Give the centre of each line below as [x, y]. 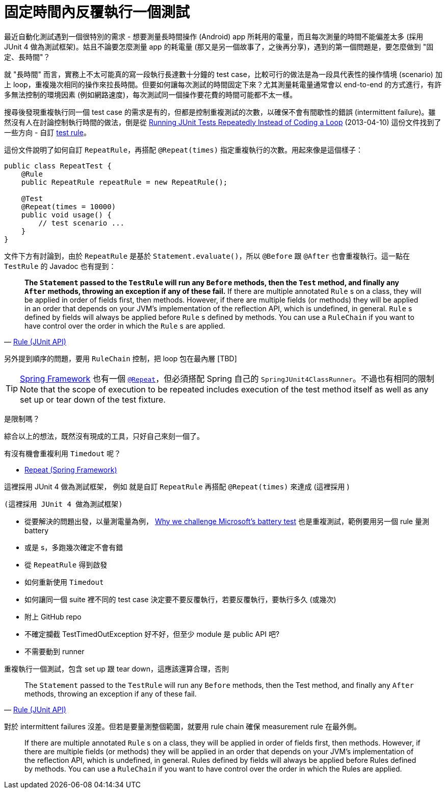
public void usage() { [66, 215]
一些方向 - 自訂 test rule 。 [47, 132]
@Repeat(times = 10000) [69, 206]
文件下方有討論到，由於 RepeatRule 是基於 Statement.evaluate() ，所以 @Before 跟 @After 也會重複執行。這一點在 [207, 256]
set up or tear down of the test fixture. [93, 399]
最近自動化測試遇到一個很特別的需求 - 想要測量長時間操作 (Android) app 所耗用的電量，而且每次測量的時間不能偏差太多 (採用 [214, 36]
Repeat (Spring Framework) [71, 469]
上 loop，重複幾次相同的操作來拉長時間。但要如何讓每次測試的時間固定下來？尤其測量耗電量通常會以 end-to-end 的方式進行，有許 [223, 84]
